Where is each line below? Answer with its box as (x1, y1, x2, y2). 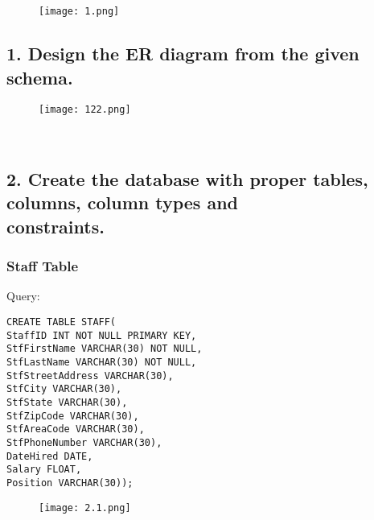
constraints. (6, 213, 105, 238)
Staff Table (6, 256, 79, 276)
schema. (6, 64, 73, 89)
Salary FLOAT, (6, 464, 82, 476)
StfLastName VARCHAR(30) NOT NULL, (6, 357, 197, 369)
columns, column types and (6, 190, 239, 215)
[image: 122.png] (39, 104, 131, 116)
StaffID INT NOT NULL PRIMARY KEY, (6, 329, 197, 341)
